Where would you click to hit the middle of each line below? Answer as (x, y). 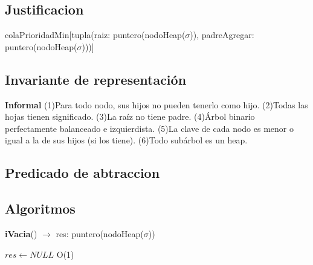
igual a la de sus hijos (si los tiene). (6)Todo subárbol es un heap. (126, 140)
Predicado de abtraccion (82, 173)
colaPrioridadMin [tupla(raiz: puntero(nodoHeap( (95, 35)
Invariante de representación (96, 79)
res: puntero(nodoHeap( (100, 233)
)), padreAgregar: (222, 35)
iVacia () (21, 233)
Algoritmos (40, 208)
